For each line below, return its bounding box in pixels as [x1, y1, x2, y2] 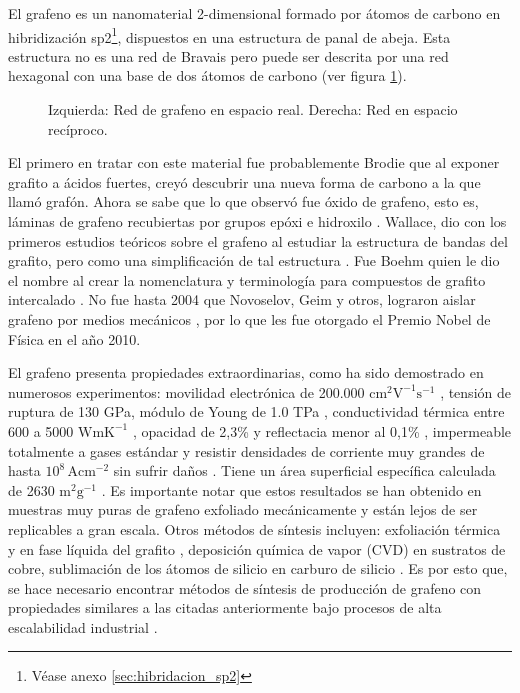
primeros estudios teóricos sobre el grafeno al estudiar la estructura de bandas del [8, 230, 508, 251]
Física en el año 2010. [8, 328, 141, 349]
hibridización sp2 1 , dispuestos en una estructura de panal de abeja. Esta [8, 23, 451, 47]
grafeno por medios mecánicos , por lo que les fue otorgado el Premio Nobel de [8, 308, 491, 329]
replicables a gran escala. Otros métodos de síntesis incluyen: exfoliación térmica [8, 518, 501, 539]
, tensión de [440, 381, 511, 402]
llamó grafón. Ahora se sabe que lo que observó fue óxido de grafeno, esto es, [8, 191, 479, 212]
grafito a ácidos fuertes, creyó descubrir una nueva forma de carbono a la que [8, 171, 481, 192]
